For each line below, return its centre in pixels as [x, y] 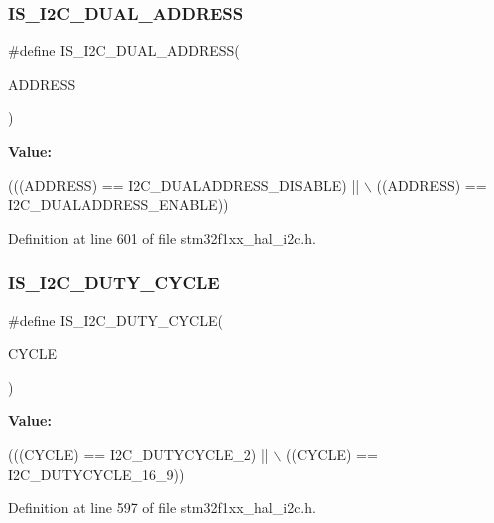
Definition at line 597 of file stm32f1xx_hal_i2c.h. [162, 507]
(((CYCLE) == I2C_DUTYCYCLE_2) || [138, 453]
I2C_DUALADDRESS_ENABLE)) [118, 204]
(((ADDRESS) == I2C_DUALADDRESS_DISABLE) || [184, 184]
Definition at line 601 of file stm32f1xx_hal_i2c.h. [162, 237]
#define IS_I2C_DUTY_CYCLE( [115, 319]
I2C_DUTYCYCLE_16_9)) [96, 473]
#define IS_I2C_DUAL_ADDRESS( [124, 50]
